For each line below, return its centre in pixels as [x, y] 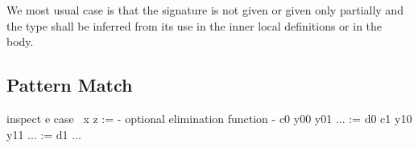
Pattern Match [70, 85]
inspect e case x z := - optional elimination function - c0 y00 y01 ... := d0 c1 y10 [209, 118]
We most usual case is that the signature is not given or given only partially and [205, 10]
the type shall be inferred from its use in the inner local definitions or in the [195, 25]
